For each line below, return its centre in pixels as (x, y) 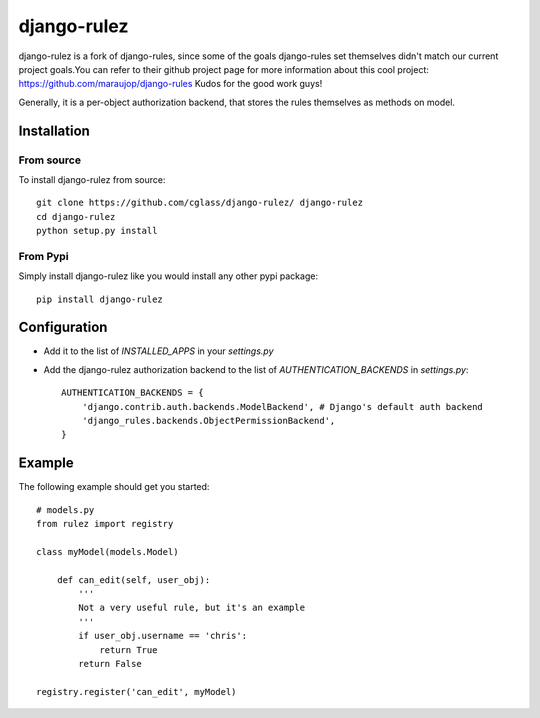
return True (128, 649)
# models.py (65, 509)
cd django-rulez (76, 216)
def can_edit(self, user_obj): (133, 579)
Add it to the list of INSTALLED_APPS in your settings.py (158, 351)
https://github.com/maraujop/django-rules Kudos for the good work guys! (170, 84)
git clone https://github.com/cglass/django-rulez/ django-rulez (200, 203)
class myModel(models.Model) (107, 551)
